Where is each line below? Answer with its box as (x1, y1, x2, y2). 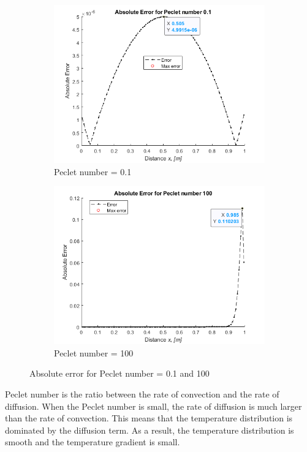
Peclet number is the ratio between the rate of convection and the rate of (5, 387, 279, 400)
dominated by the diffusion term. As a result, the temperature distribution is (5, 423, 294, 436)
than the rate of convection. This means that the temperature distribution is (5, 412, 293, 424)
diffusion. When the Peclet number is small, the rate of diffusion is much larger (5, 399, 302, 412)
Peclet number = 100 (54, 346, 134, 359)
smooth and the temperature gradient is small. (5, 435, 180, 448)
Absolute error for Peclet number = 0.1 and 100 (29, 367, 210, 380)
